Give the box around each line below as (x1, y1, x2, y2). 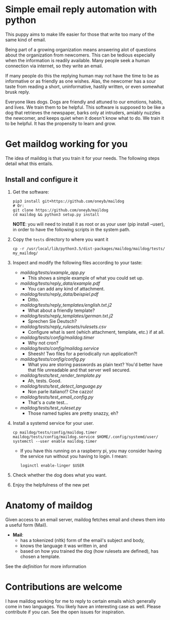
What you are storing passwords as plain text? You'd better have (27, 361, 163, 367)
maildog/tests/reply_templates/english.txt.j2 (20, 302, 112, 308)
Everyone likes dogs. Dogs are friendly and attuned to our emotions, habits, (5, 98, 163, 105)
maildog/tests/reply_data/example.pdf (20, 280, 100, 286)
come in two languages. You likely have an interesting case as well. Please (5, 603, 161, 609)
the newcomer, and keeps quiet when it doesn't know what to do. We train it (5, 115, 164, 121)
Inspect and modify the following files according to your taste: (12, 259, 143, 265)
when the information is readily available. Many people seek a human (5, 57, 150, 63)
